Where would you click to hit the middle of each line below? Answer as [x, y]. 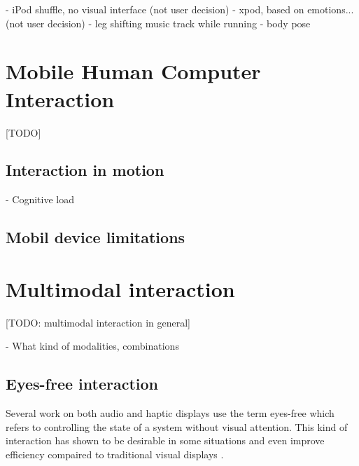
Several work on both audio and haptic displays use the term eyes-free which [170, 413]
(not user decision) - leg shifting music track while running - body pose [158, 23]
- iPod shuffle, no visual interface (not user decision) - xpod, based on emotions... [180, 9]
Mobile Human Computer [133, 71]
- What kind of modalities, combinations [92, 346]
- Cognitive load [40, 199]
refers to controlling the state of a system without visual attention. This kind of [177, 426]
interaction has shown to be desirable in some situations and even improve [165, 440]
